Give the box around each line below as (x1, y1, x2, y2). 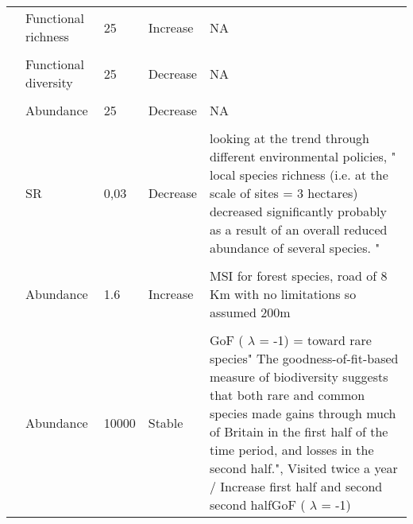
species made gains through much (209, 404, 396, 422)
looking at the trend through (209, 129, 369, 147)
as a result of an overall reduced (209, 220, 388, 239)
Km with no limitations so (209, 285, 357, 303)
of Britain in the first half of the (209, 422, 388, 441)
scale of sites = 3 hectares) (209, 184, 358, 202)
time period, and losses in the (209, 441, 374, 459)
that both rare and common (209, 386, 365, 404)
